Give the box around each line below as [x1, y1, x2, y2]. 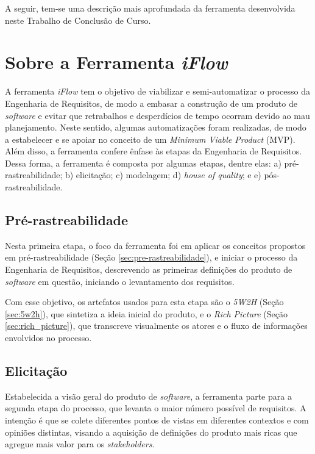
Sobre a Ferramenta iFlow [5, 49, 228, 75]
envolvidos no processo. [5, 331, 92, 344]
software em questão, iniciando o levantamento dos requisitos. [5, 275, 235, 287]
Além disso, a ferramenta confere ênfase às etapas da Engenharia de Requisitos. [5, 145, 302, 157]
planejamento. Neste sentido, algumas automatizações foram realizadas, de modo [5, 121, 306, 134]
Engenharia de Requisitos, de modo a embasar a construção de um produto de [5, 96, 297, 109]
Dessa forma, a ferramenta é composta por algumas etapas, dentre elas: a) [5, 156, 281, 169]
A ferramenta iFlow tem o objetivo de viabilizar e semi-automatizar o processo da [5, 85, 310, 98]
